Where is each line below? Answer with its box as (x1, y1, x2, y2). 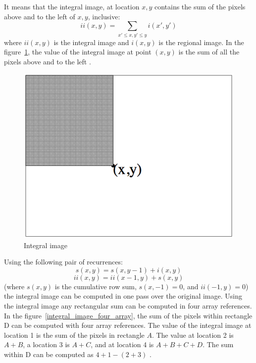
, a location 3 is (23, 339, 70, 350)
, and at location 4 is (91, 339, 154, 350)
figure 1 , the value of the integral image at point (4, 47, 152, 57)
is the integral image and (53, 37, 129, 47)
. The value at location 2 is (152, 329, 234, 340)
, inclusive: (88, 11, 120, 21)
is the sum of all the (178, 47, 240, 57)
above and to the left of (4, 11, 75, 21)
